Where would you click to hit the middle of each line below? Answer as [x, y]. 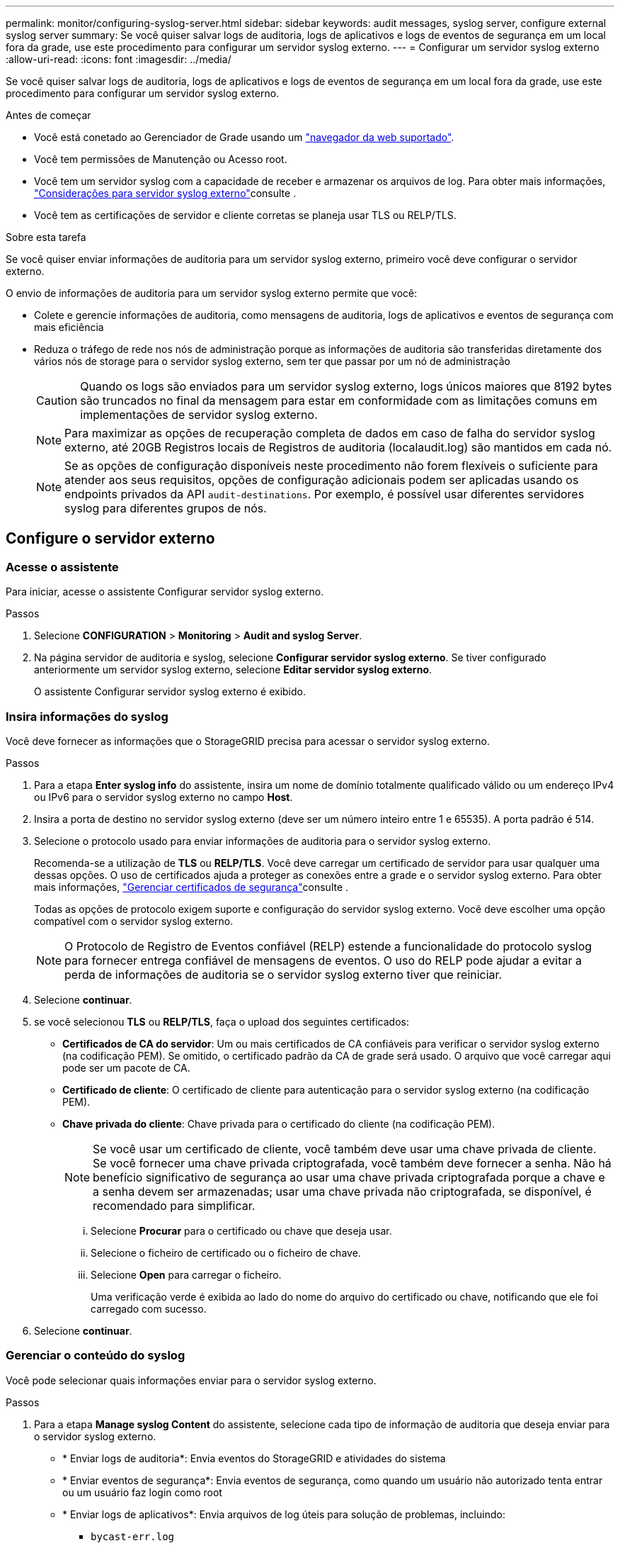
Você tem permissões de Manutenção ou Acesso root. [161, 159]
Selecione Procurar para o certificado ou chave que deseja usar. [241, 1230]
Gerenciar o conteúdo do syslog [96, 1356]
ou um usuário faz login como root [142, 1492]
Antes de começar [48, 115]
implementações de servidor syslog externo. [199, 415]
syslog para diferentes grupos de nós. [166, 508]
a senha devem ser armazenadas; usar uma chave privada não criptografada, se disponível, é [342, 1191]
